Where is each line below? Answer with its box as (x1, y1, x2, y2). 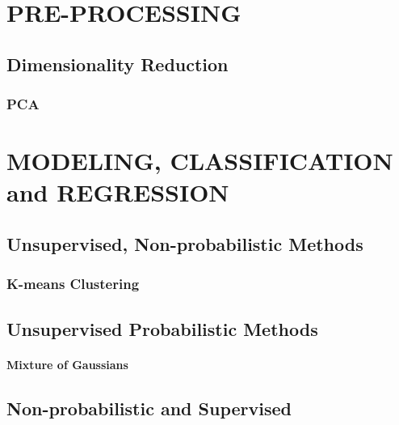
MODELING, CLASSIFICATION (6, 144, 393, 177)
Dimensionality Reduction (6, 51, 229, 76)
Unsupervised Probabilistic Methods (6, 316, 318, 341)
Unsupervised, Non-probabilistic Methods (6, 231, 363, 256)
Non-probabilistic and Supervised (6, 395, 292, 420)
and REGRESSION (6, 176, 229, 209)
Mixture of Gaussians (6, 355, 128, 372)
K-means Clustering (6, 274, 140, 294)
